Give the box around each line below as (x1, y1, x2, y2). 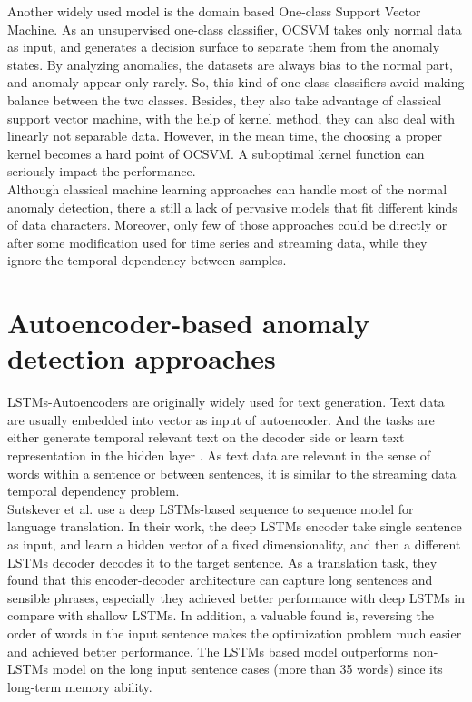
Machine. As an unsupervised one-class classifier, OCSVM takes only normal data (7, 19, 462, 38)
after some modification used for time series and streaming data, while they (7, 232, 428, 252)
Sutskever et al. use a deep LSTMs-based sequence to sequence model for (7, 499, 414, 518)
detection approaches (7, 340, 276, 377)
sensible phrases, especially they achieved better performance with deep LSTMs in (7, 588, 466, 607)
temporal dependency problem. (7, 481, 180, 500)
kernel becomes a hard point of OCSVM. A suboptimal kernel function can (7, 143, 425, 163)
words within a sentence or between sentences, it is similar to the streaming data (7, 463, 457, 482)
